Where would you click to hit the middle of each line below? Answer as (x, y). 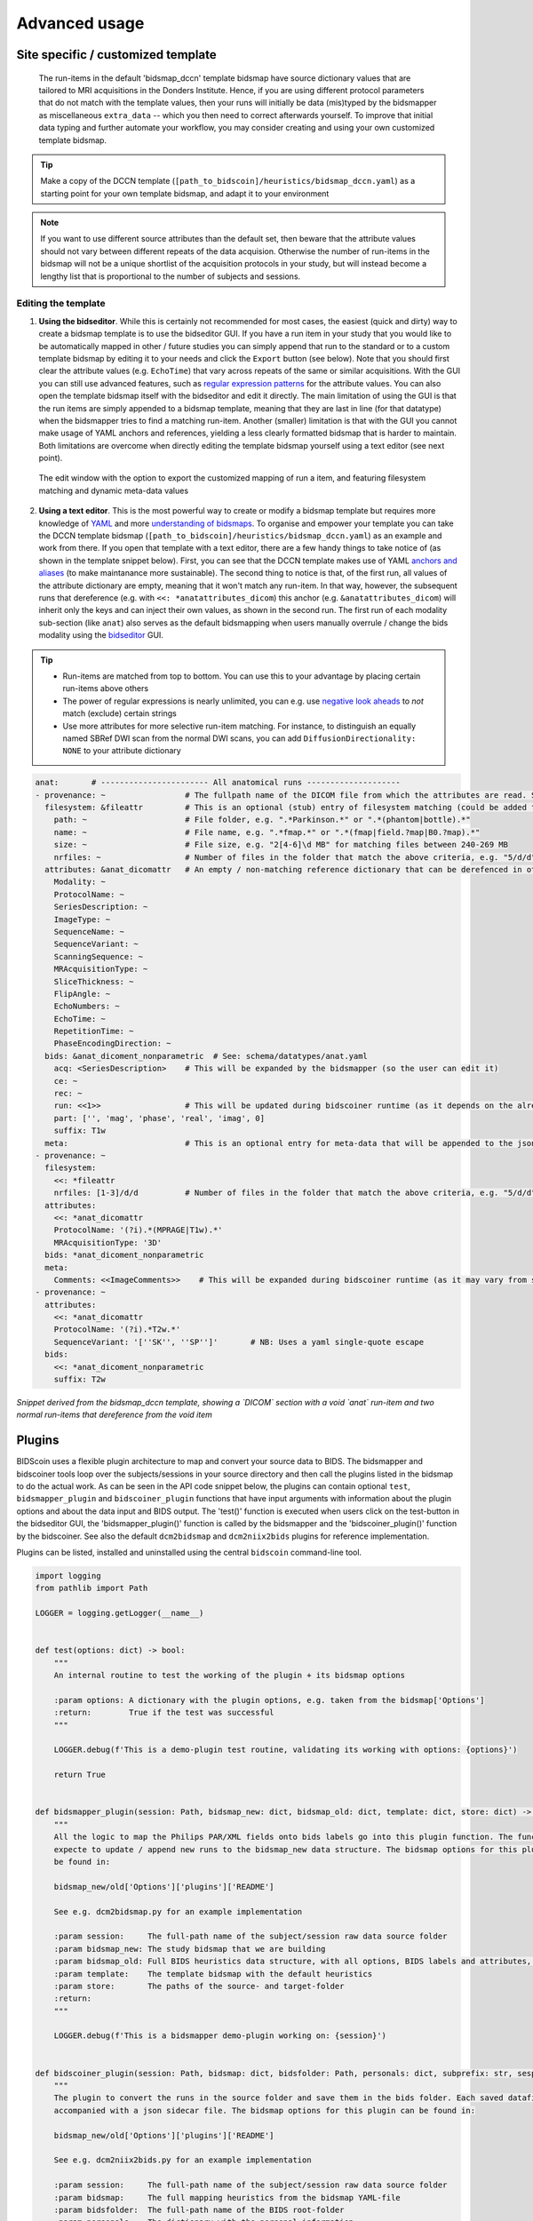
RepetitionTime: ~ (94, 1031)
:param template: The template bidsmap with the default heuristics (213, 1974)
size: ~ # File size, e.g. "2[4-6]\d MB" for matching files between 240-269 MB (281, 845)
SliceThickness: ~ (94, 981)
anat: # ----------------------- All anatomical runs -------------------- (218, 783)
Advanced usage (80, 23)
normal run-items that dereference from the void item (114, 1415)
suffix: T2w (80, 1380)
